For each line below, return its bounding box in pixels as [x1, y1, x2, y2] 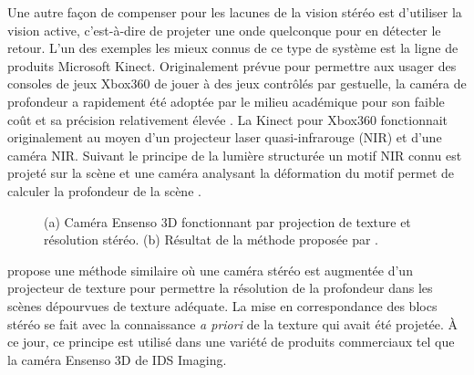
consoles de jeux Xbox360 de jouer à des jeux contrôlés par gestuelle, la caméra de [7, 74, 467, 93]
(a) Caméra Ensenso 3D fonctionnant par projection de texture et [44, 212, 411, 231]
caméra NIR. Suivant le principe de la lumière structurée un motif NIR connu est [7, 145, 462, 164]
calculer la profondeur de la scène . [7, 181, 201, 200]
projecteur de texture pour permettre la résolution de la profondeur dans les [7, 278, 433, 297]
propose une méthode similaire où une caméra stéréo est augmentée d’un [7, 260, 413, 279]
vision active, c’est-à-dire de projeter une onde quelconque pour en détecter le [7, 20, 441, 39]
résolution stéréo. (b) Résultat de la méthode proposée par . [44, 230, 378, 249]
